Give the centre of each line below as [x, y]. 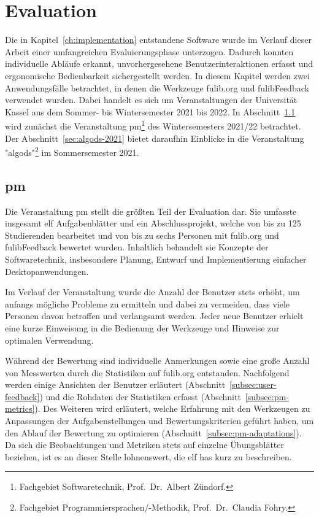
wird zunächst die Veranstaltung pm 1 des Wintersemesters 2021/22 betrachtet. [153, 125]
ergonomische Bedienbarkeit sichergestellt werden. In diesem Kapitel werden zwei [157, 75]
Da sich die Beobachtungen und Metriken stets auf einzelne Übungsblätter [144, 445]
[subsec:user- [253, 385]
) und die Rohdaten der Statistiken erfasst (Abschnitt [140, 396]
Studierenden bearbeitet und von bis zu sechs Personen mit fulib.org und [142, 235]
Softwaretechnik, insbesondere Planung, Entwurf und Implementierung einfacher [156, 259]
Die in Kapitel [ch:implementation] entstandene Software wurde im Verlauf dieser [158, 40]
